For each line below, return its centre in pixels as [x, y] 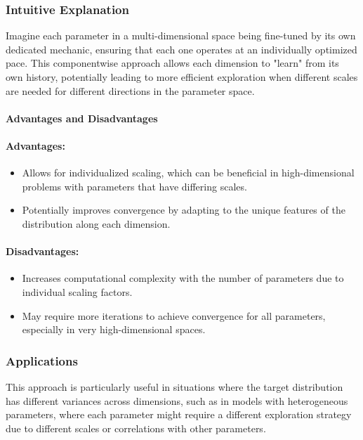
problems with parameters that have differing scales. [134, 186]
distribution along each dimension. [96, 223]
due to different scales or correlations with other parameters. [136, 428]
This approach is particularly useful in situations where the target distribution [174, 386]
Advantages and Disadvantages [82, 118]
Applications [42, 360]
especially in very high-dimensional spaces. [114, 329]
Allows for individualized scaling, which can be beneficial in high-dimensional [188, 173]
